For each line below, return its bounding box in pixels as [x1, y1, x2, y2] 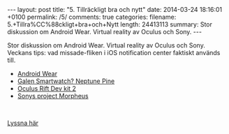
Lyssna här [7, 119, 39, 127]
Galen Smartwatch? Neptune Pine [17, 77, 115, 85]
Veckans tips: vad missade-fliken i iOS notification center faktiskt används [7, 49, 221, 57]
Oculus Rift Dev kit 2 [17, 84, 77, 92]
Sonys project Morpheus [17, 92, 89, 100]
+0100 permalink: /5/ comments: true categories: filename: [7, 13, 177, 21]
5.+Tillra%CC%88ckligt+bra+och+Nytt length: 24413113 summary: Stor [7, 20, 213, 29]
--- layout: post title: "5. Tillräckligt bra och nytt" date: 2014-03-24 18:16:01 [7, 6, 223, 13]
